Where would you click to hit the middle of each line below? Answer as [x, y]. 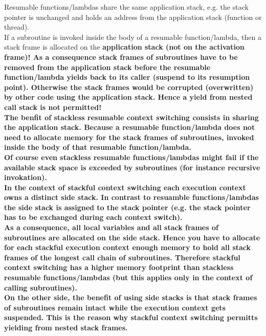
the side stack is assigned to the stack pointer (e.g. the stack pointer [127, 207]
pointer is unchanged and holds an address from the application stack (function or [133, 17]
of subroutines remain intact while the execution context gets [115, 307]
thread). [17, 27]
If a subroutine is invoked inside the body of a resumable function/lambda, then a [133, 37]
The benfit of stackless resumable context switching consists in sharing [131, 117]
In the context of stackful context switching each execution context [125, 187]
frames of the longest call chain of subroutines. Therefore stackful [122, 257]
